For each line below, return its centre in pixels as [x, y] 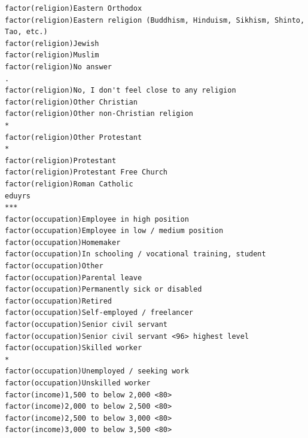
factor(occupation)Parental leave [74, 278]
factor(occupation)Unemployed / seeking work [97, 371]
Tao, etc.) [26, 32]
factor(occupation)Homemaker [63, 242]
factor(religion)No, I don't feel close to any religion [121, 91]
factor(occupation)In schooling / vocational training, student [135, 254]
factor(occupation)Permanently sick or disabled [103, 290]
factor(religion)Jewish [52, 43]
